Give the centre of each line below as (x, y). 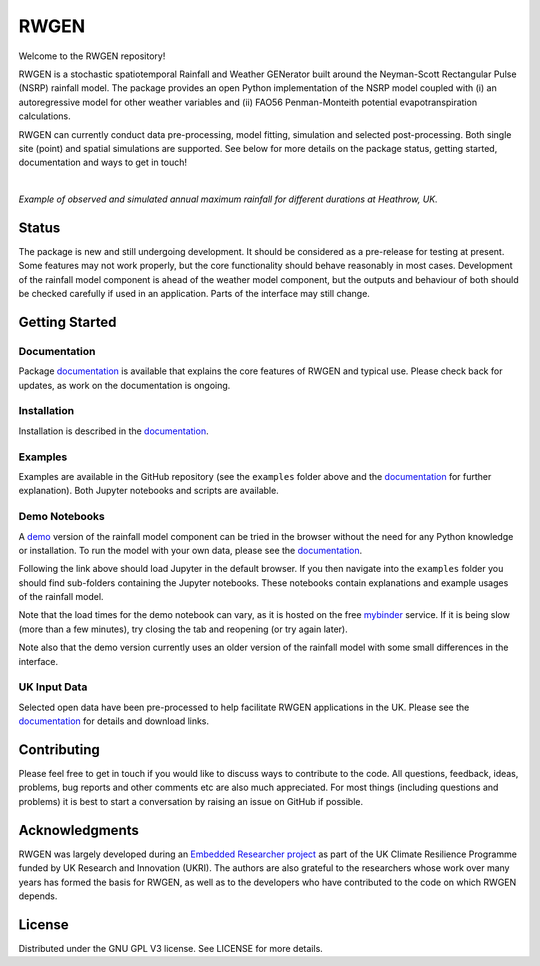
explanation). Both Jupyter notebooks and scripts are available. (148, 491)
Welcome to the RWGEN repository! (92, 56)
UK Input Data (53, 687)
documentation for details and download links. (114, 721)
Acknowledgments (79, 830)
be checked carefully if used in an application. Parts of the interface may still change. (194, 294)
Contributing (59, 749)
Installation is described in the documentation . (113, 431)
